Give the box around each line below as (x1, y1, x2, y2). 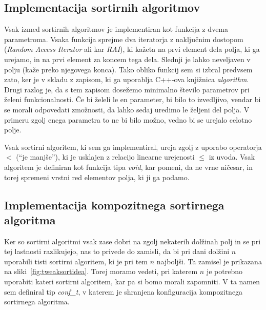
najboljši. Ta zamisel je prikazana (156, 256, 262, 266)
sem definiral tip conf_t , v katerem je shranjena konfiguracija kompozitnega (4, 286, 243, 297)
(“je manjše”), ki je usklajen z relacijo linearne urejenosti (16, 151, 195, 162)
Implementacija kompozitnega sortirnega (4, 197, 224, 212)
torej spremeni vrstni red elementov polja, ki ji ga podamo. (4, 171, 190, 182)
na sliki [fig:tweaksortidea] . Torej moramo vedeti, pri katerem (4, 266, 198, 277)
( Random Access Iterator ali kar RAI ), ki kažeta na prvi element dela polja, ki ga (4, 44, 260, 54)
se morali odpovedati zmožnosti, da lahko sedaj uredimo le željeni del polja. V (4, 104, 250, 114)
